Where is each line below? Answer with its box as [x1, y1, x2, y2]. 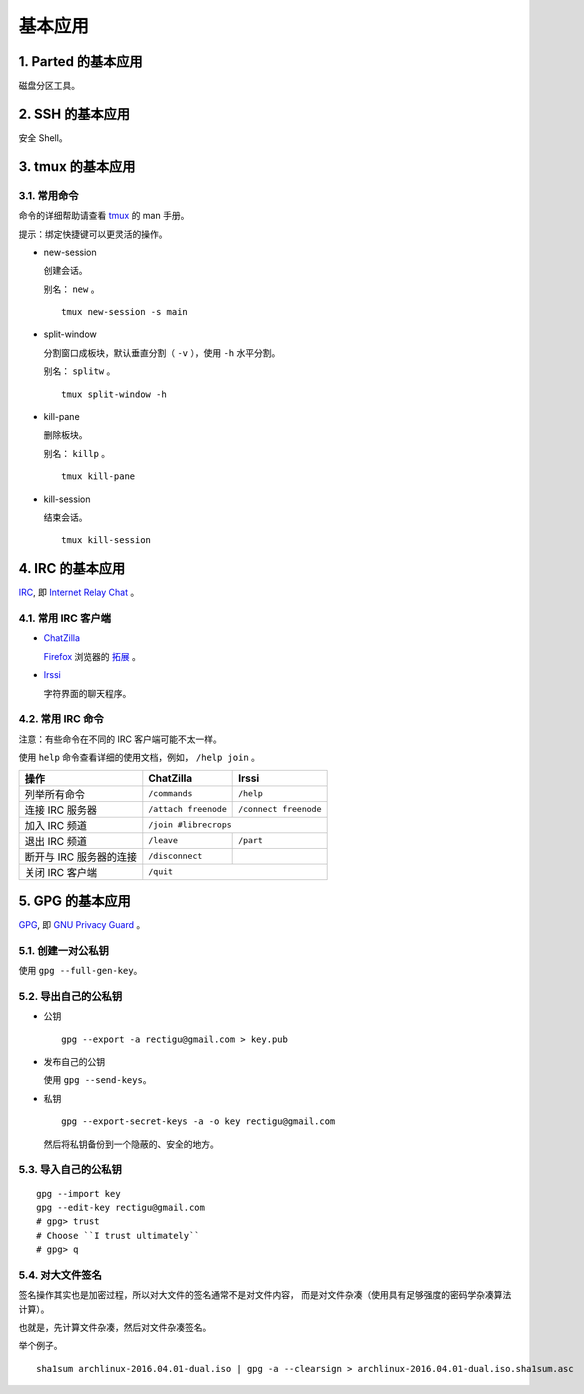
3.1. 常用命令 [18, 188, 79, 202]
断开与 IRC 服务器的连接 [24, 850, 138, 864]
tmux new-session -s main [61, 306, 189, 318]
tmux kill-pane [61, 471, 136, 482]
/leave [148, 835, 179, 846]
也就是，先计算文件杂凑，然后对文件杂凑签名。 [18, 1321, 212, 1334]
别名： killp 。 [43, 447, 111, 459]
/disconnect [148, 851, 203, 862]
